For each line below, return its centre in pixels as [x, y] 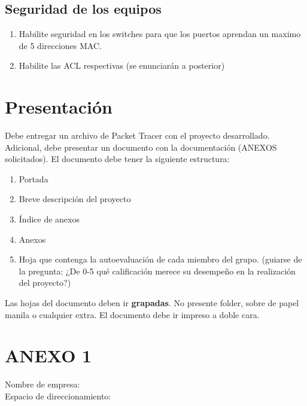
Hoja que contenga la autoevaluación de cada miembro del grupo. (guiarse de [160, 259]
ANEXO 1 [48, 355]
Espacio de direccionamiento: [58, 396]
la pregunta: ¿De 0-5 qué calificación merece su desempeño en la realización [157, 271]
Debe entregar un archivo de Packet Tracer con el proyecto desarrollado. [137, 135]
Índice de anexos [49, 219]
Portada [34, 178]
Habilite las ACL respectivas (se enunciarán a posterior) [122, 65]
